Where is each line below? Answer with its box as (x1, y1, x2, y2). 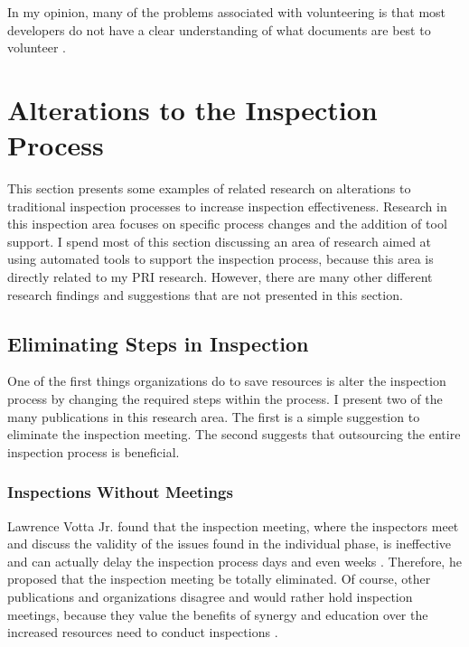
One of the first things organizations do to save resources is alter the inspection (7, 371, 446, 390)
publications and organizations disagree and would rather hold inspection (7, 587, 413, 606)
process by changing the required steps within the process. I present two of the (7, 389, 443, 408)
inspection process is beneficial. (7, 442, 180, 461)
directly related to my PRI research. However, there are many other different (7, 267, 433, 286)
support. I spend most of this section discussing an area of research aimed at (7, 231, 432, 250)
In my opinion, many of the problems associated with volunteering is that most (7, 3, 446, 21)
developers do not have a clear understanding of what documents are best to (7, 20, 431, 39)
